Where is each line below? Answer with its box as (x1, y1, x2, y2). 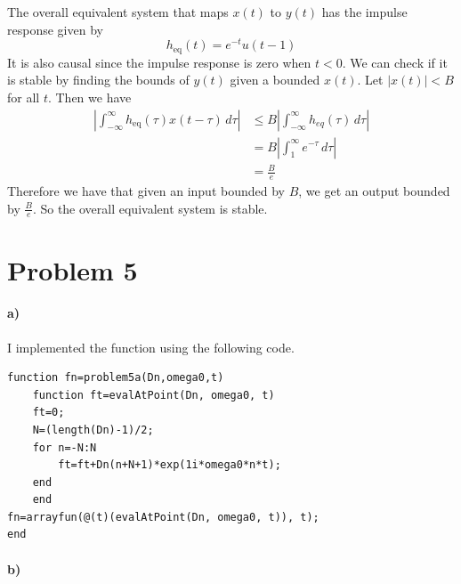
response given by (7, 20, 103, 38)
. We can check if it (342, 53, 448, 71)
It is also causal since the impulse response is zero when (7, 53, 311, 71)
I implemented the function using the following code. (7, 337, 295, 356)
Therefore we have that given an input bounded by (7, 181, 285, 199)
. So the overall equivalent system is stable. (32, 199, 268, 217)
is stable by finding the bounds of (7, 70, 190, 89)
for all (7, 87, 40, 106)
